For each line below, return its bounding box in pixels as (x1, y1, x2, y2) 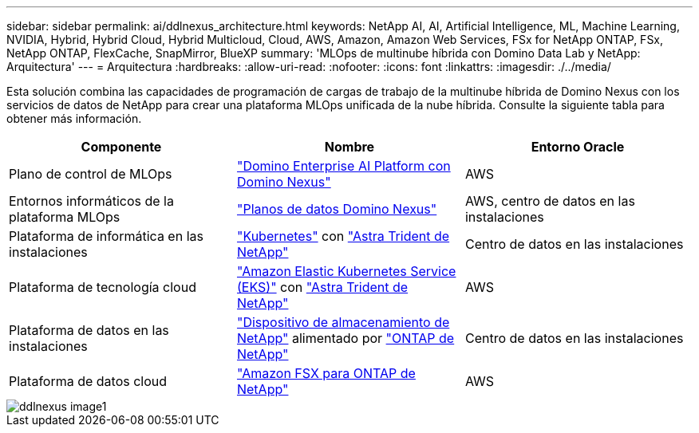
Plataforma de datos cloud (9, 373, 168, 389)
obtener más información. (6, 112, 142, 125)
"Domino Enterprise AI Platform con (236, 158, 451, 174)
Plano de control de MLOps (9, 166, 172, 182)
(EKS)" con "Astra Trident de (236, 279, 409, 295)
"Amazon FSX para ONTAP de (236, 365, 416, 381)
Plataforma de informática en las (9, 228, 203, 244)
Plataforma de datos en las (9, 322, 169, 338)
